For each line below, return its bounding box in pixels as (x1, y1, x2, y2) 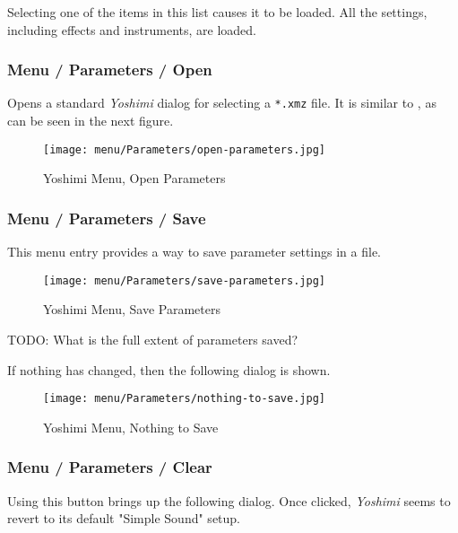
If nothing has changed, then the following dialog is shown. (7, 360, 331, 379)
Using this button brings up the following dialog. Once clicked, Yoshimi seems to (7, 491, 451, 510)
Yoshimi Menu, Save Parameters (43, 300, 220, 319)
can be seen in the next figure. (7, 111, 174, 130)
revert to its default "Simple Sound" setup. (7, 509, 241, 528)
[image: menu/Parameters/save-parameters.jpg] (43, 274, 325, 287)
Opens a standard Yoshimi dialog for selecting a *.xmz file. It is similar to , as (7, 93, 436, 112)
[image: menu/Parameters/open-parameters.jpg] (43, 143, 325, 156)
